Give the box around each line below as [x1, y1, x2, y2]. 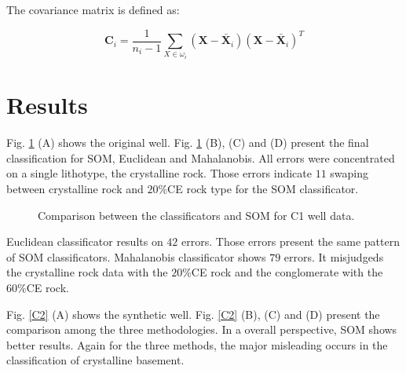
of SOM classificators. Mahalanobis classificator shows [6, 248, 266, 265]
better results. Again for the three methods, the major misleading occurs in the [6, 336, 388, 353]
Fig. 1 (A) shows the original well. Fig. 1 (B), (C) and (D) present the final [6, 134, 369, 151]
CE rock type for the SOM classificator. [167, 180, 359, 196]
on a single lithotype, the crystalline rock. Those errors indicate [6, 165, 313, 181]
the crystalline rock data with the [6, 264, 168, 280]
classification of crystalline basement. [6, 352, 185, 368]
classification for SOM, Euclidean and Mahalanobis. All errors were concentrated [6, 149, 395, 166]
